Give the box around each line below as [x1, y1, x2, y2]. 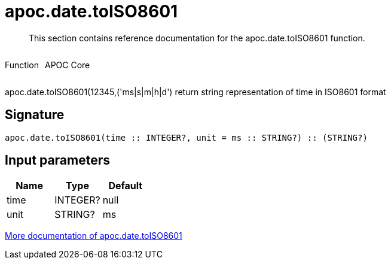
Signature [5, 107, 65, 123]
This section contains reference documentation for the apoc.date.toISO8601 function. [29, 32, 365, 43]
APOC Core [44, 59, 90, 70]
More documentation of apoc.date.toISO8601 [5, 230, 182, 241]
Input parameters [5, 153, 111, 168]
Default [108, 180, 143, 192]
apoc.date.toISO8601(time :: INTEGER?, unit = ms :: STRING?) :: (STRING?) [5, 132, 368, 142]
